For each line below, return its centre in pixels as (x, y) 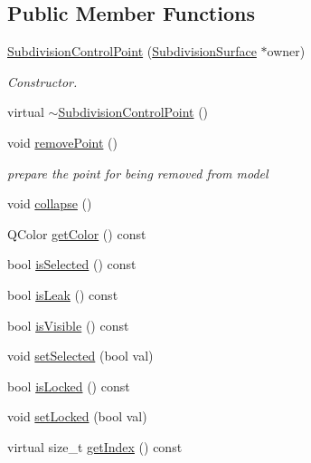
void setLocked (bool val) (77, 416)
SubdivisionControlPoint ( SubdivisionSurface (132, 51)
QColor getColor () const (77, 233)
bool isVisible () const (68, 325)
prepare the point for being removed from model (138, 173)
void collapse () (50, 203)
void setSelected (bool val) (80, 356)
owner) (286, 51)
